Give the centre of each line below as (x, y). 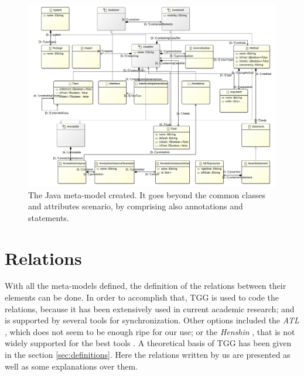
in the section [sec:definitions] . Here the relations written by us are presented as (148, 355)
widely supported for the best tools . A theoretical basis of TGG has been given (148, 343)
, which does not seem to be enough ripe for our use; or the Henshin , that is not (150, 331)
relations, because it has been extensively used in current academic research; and (150, 308)
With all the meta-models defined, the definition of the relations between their (146, 286)
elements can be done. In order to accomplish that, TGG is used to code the (142, 297)
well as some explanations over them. (71, 366)
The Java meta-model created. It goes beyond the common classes (147, 194)
